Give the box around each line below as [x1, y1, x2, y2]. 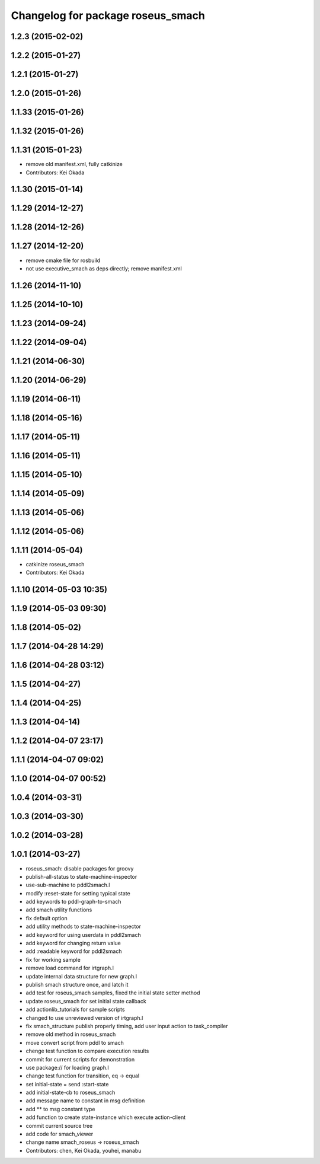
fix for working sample [25, 956, 81, 963]
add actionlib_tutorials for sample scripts [25, 1006, 125, 1013]
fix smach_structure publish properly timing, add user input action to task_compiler [25, 1022, 228, 1029]
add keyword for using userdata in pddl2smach [25, 931, 142, 938]
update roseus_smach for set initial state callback [25, 997, 146, 1004]
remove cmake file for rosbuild [25, 257, 101, 264]
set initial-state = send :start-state [25, 1080, 109, 1088]
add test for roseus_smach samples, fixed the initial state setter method [25, 989, 200, 996]
